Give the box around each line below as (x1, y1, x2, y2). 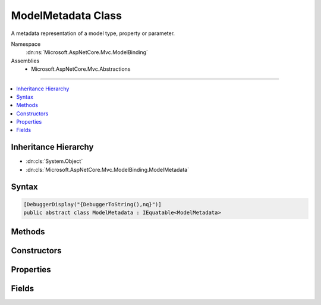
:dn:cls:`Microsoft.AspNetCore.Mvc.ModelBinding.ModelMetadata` (26, 166, 190, 173)
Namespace (11, 40, 41, 48)
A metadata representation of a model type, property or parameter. (11, 30, 175, 37)
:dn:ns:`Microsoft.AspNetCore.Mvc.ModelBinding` (26, 49, 149, 56)
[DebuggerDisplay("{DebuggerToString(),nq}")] (23, 201, 162, 207)
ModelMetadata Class (11, 9, 122, 22)
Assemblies (11, 57, 40, 64)
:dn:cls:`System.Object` (26, 158, 83, 165)
